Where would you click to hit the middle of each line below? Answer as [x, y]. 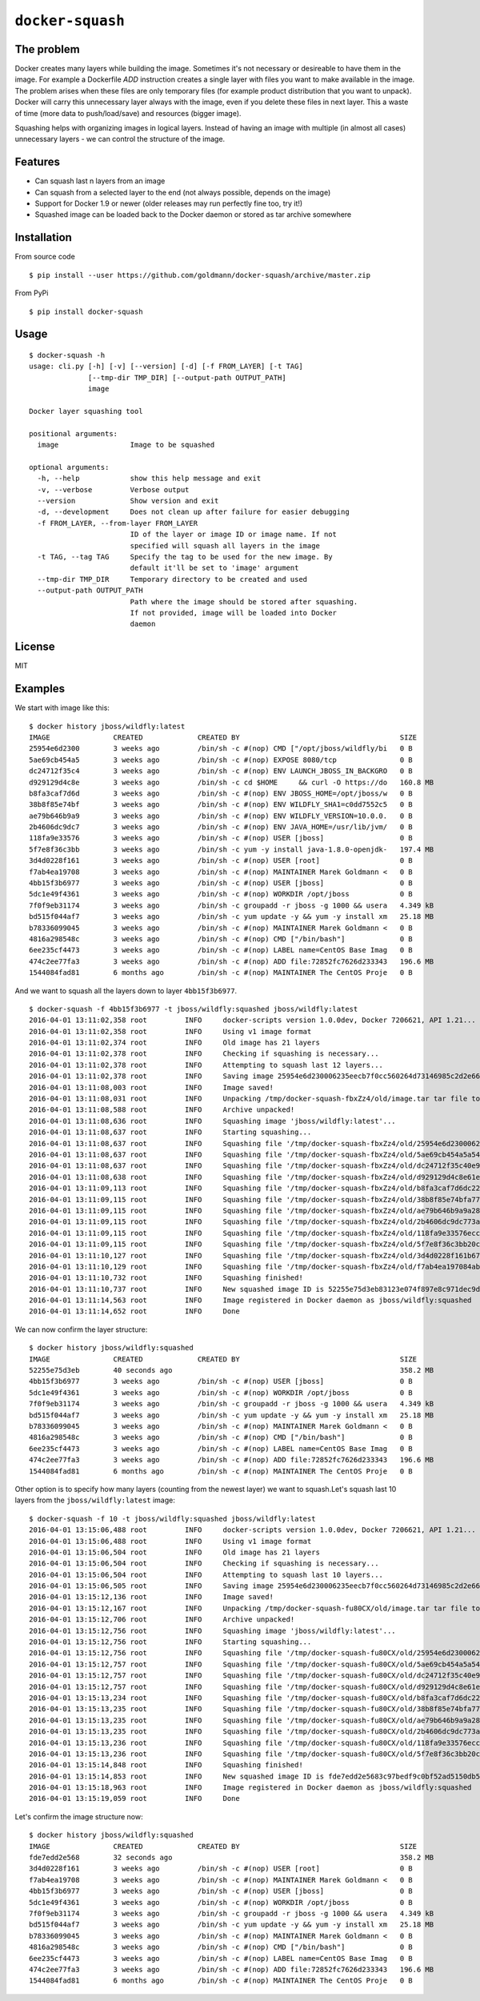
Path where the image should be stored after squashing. [244, 602]
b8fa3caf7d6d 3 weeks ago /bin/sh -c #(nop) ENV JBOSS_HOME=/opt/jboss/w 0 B [221, 793]
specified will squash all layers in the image [225, 545]
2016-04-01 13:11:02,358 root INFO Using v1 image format [170, 1031]
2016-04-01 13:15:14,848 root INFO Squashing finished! [166, 1765]
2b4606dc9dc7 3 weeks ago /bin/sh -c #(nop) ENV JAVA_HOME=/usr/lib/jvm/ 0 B [221, 827]
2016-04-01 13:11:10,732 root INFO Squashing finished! [166, 1278]
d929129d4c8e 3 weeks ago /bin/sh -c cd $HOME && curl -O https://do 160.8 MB [232, 782]
